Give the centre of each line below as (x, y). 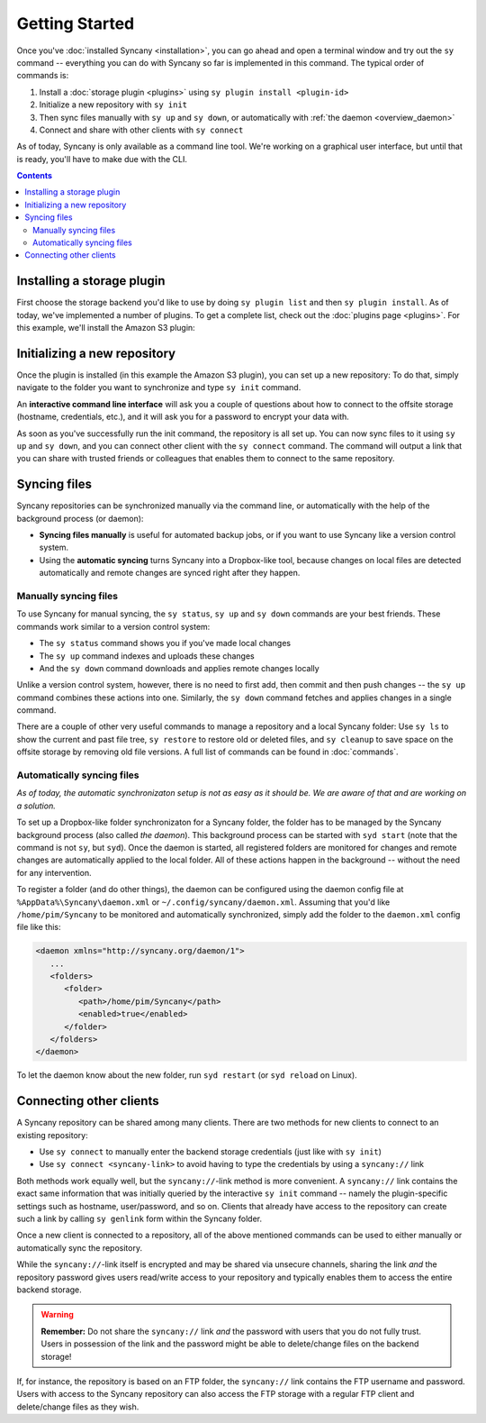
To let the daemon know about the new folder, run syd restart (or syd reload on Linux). (187, 1075)
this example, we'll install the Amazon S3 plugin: (106, 328)
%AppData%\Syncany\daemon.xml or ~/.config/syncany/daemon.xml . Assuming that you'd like (203, 902)
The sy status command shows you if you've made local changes (165, 643)
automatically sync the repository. (80, 1247)
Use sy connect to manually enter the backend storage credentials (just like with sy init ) (211, 1152)
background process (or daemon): (80, 518)
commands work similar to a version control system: (113, 626)
